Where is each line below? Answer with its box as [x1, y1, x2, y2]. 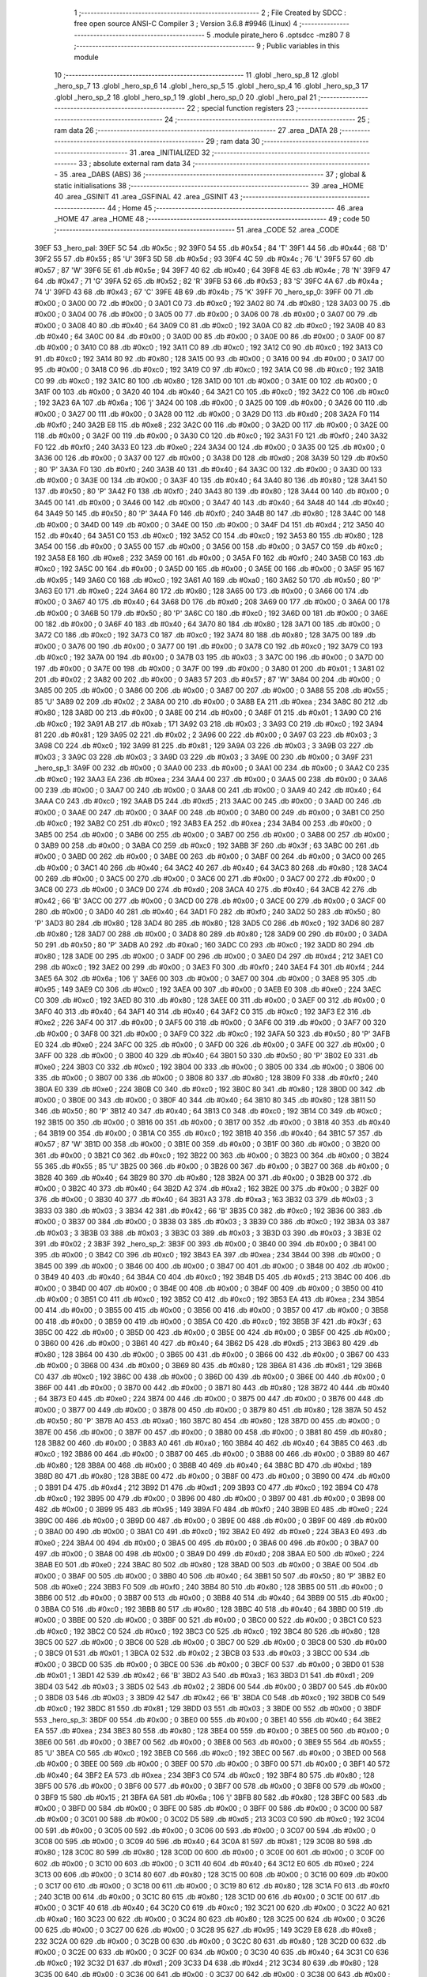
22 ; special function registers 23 [186, 104, 295, 113]
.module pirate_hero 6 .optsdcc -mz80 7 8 [212, 30, 350, 40]
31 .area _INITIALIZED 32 [129, 147, 210, 157]
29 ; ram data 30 [206, 137, 260, 146]
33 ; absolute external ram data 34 [78, 159, 191, 168]
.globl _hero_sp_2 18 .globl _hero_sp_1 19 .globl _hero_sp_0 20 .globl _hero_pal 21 [54, 92, 316, 102]
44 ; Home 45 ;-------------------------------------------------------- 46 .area [107, 202, 364, 213]
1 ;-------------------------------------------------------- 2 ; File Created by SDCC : [74, 8, 347, 17]
